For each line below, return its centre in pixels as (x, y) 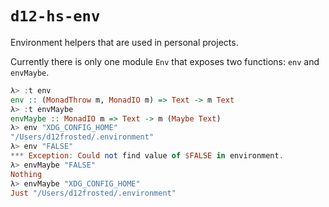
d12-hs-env (55, 16)
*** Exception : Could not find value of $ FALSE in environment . (147, 156)
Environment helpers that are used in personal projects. (124, 42)
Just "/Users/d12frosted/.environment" (93, 193)
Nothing (26, 174)
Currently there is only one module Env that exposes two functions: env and (165, 61)
